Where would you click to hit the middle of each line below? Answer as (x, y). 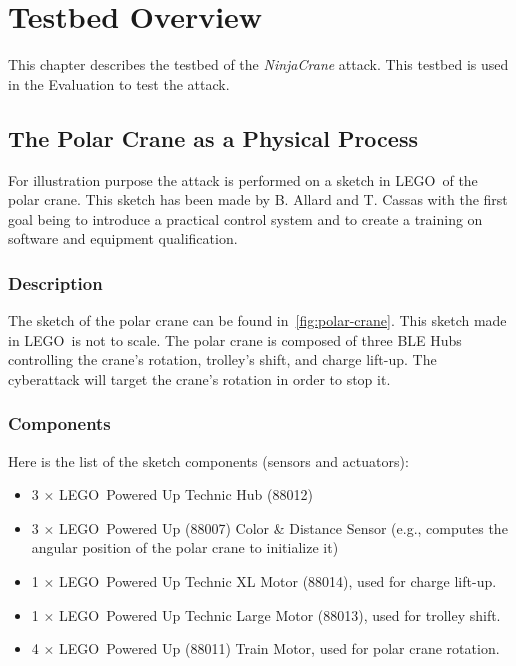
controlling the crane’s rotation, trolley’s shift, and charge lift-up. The (222, 359)
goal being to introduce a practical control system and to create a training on (245, 218)
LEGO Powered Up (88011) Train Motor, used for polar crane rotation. (279, 648)
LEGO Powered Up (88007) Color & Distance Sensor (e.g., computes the (283, 527)
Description (55, 282)
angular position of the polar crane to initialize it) (185, 547)
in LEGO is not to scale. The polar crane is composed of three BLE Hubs (235, 339)
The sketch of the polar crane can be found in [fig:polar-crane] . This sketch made (257, 320)
